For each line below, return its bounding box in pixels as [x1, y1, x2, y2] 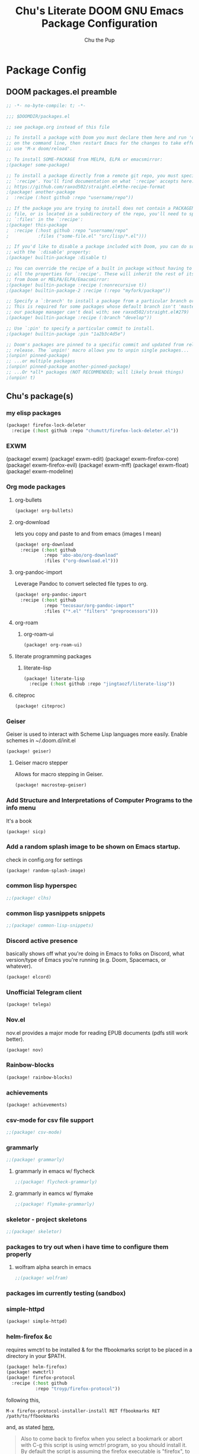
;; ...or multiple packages [6, 358, 76, 364]
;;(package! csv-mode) [6, 1130, 62, 1136]
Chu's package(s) [6, 391, 74, 401]
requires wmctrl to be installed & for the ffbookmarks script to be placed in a [6, 1346, 192, 1353]
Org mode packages [6, 483, 66, 491]
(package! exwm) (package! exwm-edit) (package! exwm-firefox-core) [6, 455, 179, 463]
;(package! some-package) [6, 162, 70, 168]
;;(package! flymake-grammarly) [14, 1201, 95, 1207]
